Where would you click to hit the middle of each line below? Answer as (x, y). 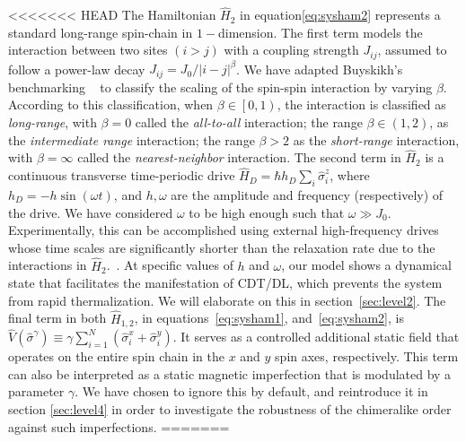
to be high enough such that (267, 212)
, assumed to (412, 50)
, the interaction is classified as (361, 104)
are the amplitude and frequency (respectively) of (307, 195)
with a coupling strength (291, 50)
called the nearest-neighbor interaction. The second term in (239, 157)
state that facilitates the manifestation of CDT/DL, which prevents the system (225, 283)
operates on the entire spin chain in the (116, 356)
